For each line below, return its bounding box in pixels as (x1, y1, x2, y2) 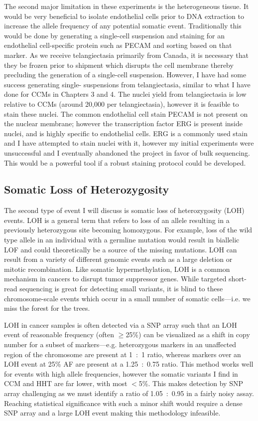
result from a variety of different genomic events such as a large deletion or (4, 254, 233, 264)
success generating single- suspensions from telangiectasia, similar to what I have (4, 79, 251, 89)
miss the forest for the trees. (4, 303, 90, 313)
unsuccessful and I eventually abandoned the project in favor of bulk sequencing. (4, 147, 250, 158)
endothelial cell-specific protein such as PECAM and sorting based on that (4, 40, 232, 50)
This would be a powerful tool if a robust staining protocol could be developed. (4, 157, 246, 168)
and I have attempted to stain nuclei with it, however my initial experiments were (4, 138, 254, 148)
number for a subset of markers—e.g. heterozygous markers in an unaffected (4, 339, 237, 350)
